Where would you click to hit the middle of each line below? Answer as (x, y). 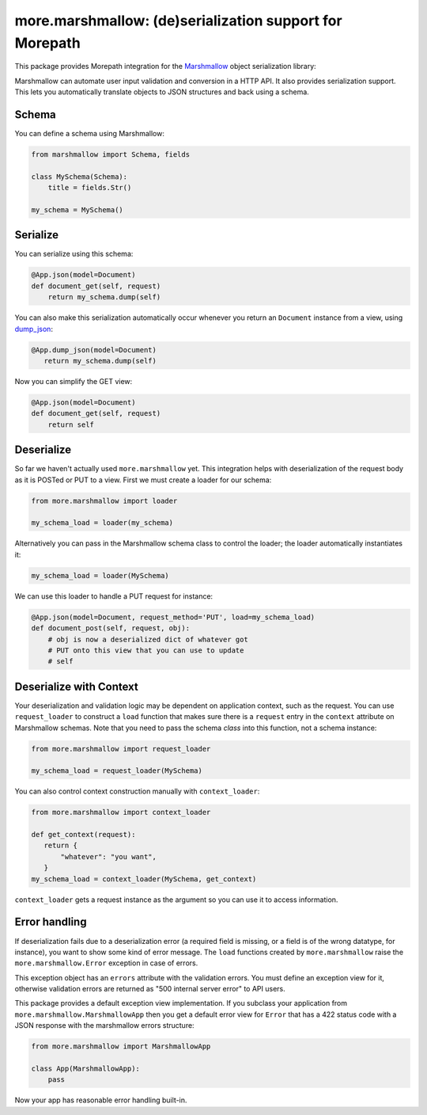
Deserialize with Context (76, 686)
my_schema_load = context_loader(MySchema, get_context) (144, 879)
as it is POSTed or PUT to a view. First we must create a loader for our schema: (143, 480)
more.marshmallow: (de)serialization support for (179, 21)
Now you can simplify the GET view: (74, 381)
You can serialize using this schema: (74, 254)
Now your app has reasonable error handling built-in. (101, 1100)
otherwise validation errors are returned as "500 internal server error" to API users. (150, 989)
